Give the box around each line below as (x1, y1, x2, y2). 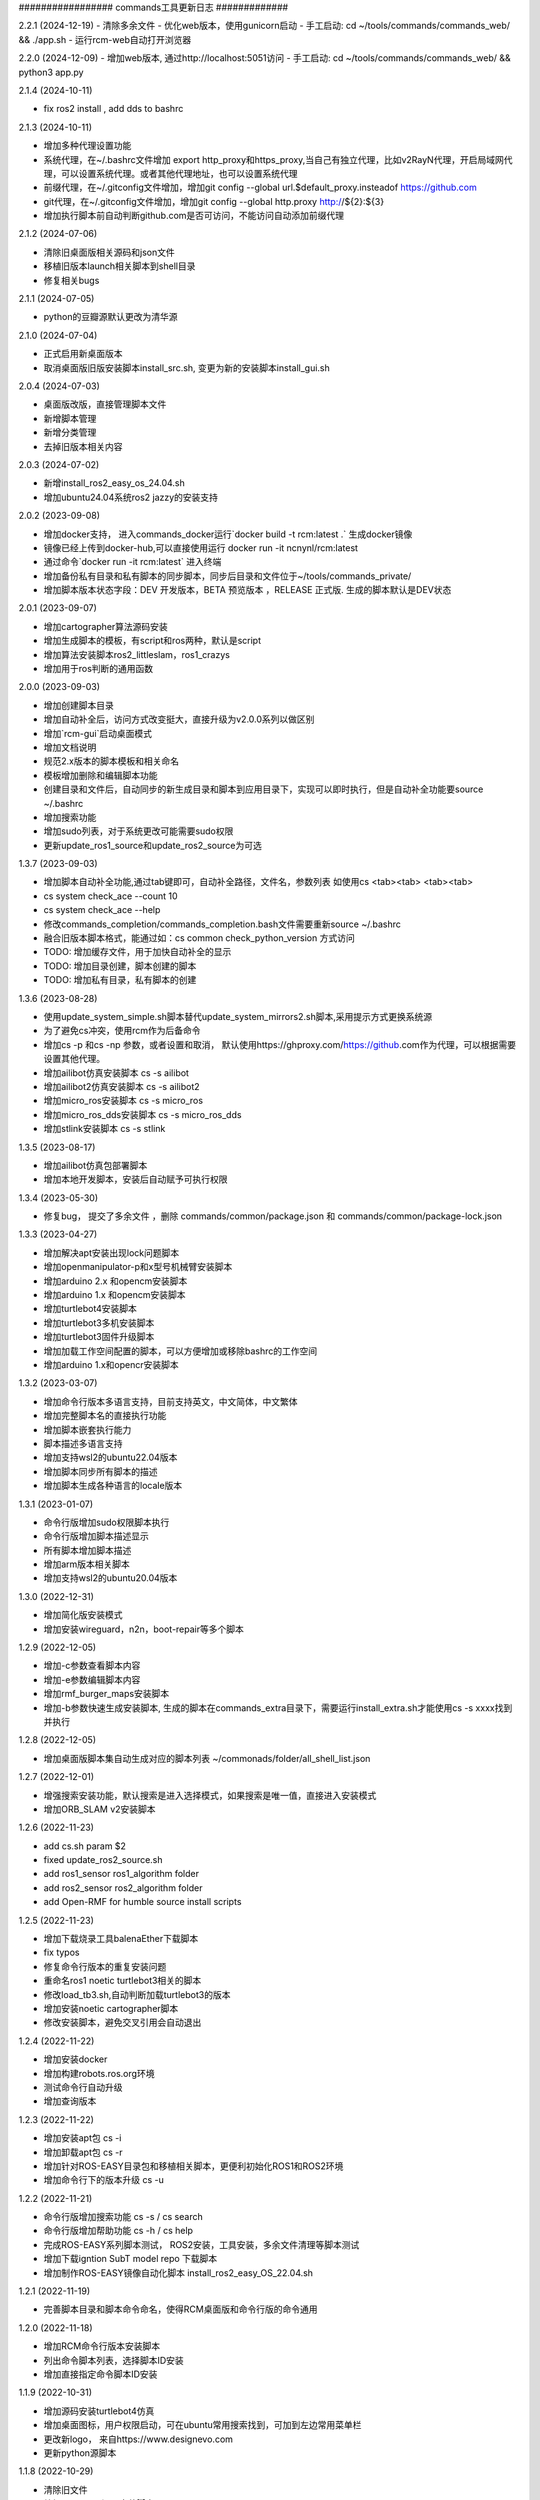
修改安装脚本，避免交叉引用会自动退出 (43, 2016, 202, 2029)
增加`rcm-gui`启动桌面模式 (43, 727, 153, 739)
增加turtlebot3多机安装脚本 (43, 1316, 155, 1329)
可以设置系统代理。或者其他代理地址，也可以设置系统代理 (60, 167, 298, 179)
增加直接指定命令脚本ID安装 (43, 2368, 158, 2380)
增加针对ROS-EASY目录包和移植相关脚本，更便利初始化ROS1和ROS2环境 (43, 2160, 344, 2172)
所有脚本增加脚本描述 (43, 1544, 132, 1556)
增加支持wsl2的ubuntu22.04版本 (43, 1451, 178, 1464)
